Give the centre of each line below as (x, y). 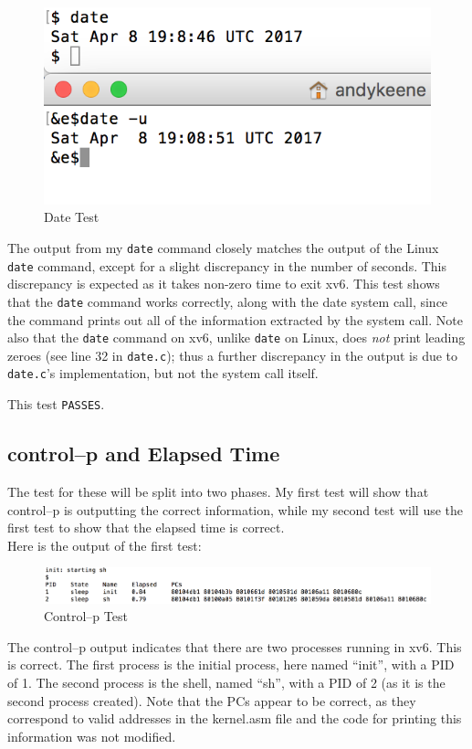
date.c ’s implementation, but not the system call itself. (163, 373)
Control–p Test (86, 616)
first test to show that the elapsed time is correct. (146, 527)
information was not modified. (92, 736)
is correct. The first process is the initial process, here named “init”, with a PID (231, 665)
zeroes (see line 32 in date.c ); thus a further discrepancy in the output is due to (233, 355)
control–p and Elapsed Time (144, 454)
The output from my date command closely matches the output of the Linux (223, 247)
